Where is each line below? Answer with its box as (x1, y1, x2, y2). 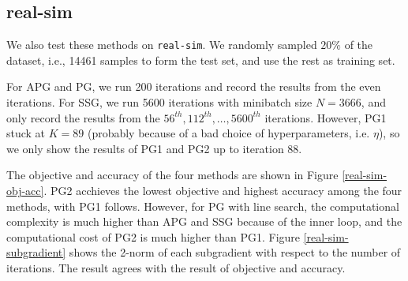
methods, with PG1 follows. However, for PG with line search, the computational (6, 197, 399, 214)
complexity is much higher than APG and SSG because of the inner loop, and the (6, 213, 402, 230)
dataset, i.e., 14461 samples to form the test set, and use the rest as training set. (6, 51, 395, 68)
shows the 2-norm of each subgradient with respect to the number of (69, 244, 401, 260)
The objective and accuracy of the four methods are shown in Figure (6, 167, 339, 183)
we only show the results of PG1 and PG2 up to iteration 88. (6, 140, 302, 156)
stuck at (6, 125, 46, 141)
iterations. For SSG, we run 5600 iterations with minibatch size (6, 94, 313, 111)
